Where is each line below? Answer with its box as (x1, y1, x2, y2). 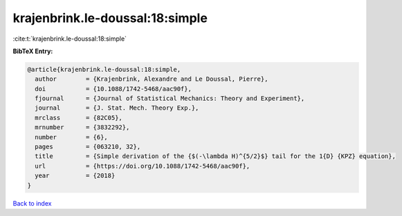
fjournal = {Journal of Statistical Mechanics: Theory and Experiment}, (35, 95, 305, 103)
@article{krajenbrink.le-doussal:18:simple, (27, 66, 181, 73)
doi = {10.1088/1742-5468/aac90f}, (35, 85, 192, 92)
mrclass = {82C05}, (35, 114, 122, 121)
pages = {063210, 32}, (35, 143, 141, 151)
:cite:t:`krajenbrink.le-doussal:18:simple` (12, 35, 127, 43)
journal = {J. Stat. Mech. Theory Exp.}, (35, 104, 199, 112)
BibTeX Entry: (12, 47, 53, 55)
